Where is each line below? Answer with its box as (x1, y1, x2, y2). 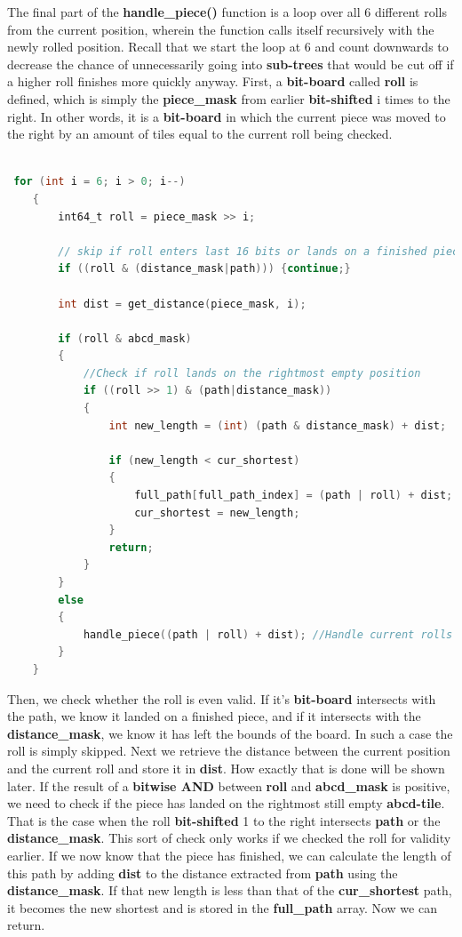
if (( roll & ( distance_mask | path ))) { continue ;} (58, 262, 351, 276)
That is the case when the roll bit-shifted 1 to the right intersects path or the (7, 811, 441, 829)
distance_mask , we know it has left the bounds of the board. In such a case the (7, 724, 453, 742)
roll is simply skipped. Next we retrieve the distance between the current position (7, 741, 450, 760)
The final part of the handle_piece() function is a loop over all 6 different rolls (7, 3, 447, 20)
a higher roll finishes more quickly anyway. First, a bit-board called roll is (7, 72, 418, 91)
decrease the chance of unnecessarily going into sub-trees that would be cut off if (7, 54, 454, 73)
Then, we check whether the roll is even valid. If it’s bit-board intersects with (7, 689, 436, 708)
